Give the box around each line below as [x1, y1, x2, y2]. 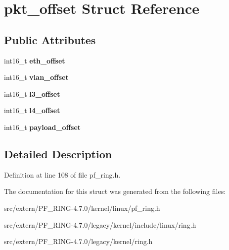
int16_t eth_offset [4, 55, 65, 65]
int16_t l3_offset [4, 88, 60, 99]
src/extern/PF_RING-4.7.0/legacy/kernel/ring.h [4, 236, 153, 247]
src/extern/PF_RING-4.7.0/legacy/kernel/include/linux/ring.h [4, 219, 196, 230]
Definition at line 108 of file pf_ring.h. [4, 169, 121, 180]
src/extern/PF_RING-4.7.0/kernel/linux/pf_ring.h [4, 202, 160, 213]
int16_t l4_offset [4, 105, 60, 116]
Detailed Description [4, 146, 112, 161]
